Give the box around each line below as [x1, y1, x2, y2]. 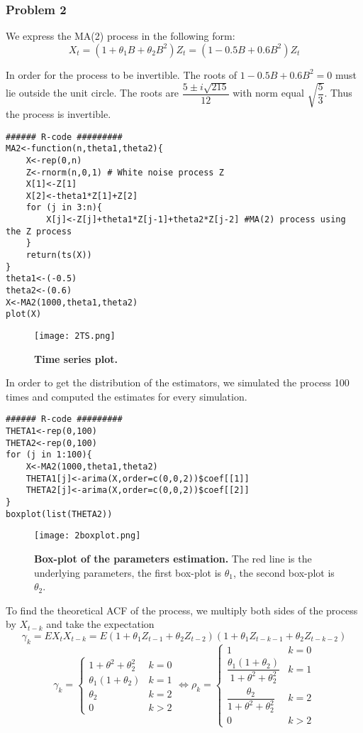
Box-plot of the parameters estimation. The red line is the [34, 551, 312, 566]
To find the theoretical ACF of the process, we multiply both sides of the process [6, 602, 358, 617]
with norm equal [233, 85, 304, 100]
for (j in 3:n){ [26, 202, 103, 213]
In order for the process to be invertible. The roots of [6, 67, 237, 82]
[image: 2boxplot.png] [34, 531, 141, 541]
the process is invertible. [6, 106, 111, 121]
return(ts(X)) [26, 250, 92, 261]
